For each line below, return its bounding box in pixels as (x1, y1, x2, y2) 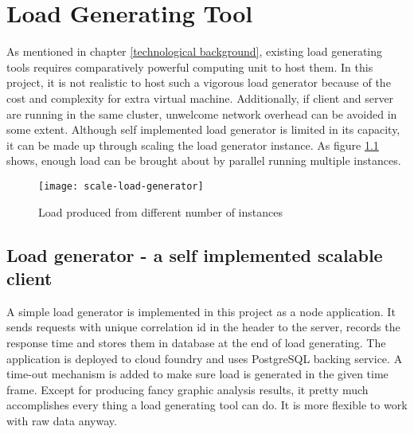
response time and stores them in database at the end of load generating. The (6, 334, 386, 350)
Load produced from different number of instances (38, 203, 283, 220)
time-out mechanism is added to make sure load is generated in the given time (6, 366, 389, 382)
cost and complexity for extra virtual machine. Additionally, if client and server (6, 89, 394, 106)
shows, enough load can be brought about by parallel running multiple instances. (6, 152, 401, 169)
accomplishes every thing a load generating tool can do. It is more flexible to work (6, 397, 408, 413)
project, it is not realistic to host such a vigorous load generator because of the (6, 74, 391, 91)
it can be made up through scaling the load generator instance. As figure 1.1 (6, 136, 379, 153)
